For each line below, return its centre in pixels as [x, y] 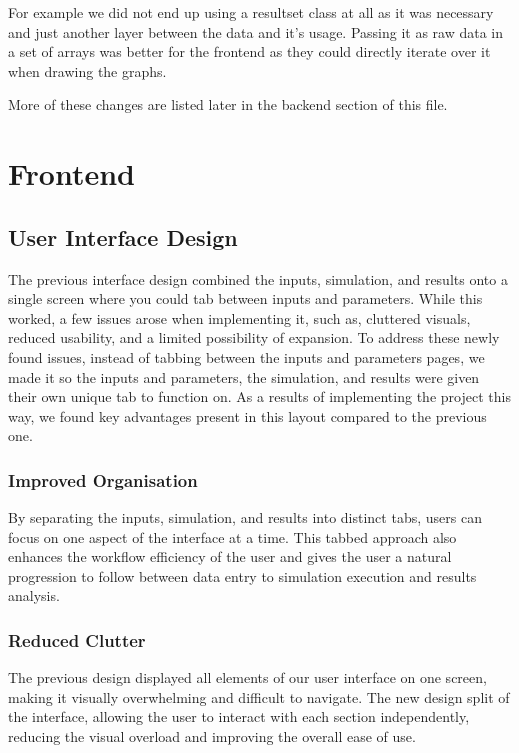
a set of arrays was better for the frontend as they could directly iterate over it [249, 51]
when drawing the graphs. [87, 70]
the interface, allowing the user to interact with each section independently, [239, 716]
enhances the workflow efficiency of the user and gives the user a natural [230, 556]
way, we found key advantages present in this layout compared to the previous [247, 415]
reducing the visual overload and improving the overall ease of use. [212, 736]
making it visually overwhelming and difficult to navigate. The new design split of [259, 696]
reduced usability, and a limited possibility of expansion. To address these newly [254, 337]
